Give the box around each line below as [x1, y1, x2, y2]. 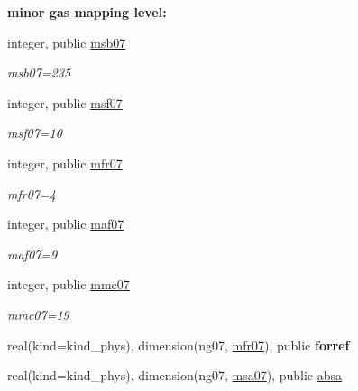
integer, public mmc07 [7, 275, 130, 294]
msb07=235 [7, 63, 71, 82]
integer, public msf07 [7, 93, 123, 112]
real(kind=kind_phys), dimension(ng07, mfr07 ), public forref [7, 335, 350, 354]
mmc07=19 [7, 305, 69, 323]
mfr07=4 [7, 184, 56, 203]
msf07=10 [7, 123, 62, 142]
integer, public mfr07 [7, 153, 123, 172]
